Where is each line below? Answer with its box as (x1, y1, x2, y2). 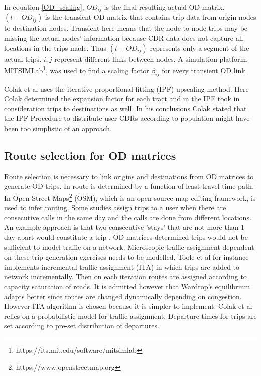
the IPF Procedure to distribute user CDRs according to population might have (4, 113, 250, 123)
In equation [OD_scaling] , (4, 2, 84, 12)
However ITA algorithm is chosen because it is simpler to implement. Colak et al (4, 301, 252, 311)
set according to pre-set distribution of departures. (4, 320, 159, 331)
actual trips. (4, 53, 42, 64)
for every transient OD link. (162, 65, 247, 75)
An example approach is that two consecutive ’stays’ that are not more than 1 (4, 222, 245, 232)
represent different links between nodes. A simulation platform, (54, 53, 248, 64)
